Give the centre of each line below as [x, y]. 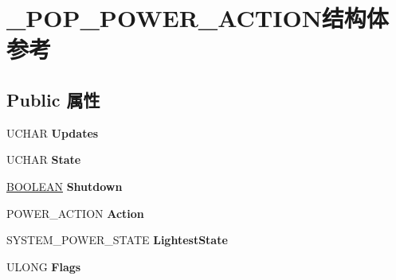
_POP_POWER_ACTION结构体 [198, 18]
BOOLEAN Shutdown [65, 186]
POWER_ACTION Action [75, 213]
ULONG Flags [44, 266]
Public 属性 [53, 99]
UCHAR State [44, 159]
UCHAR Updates [53, 132]
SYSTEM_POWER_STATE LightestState [117, 240]
